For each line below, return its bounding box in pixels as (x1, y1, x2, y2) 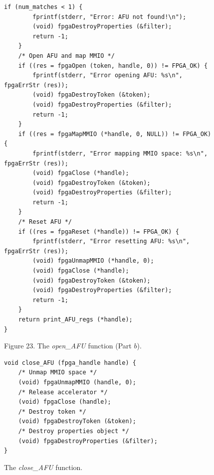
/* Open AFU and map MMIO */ (18, 52, 115, 59)
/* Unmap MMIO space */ (18, 369, 97, 376)
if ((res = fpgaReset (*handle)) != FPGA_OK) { (18, 228, 179, 235)
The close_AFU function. (4, 462, 83, 472)
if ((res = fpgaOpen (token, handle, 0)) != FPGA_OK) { (18, 62, 208, 69)
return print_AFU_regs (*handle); (18, 316, 133, 323)
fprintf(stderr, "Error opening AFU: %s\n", (32, 72, 183, 79)
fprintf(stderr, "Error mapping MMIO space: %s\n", (32, 150, 208, 157)
